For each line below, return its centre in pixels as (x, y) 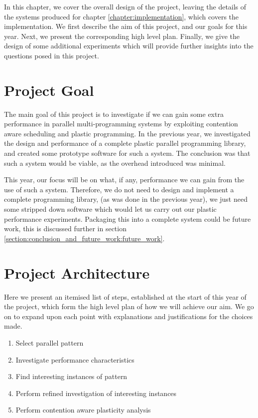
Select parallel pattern (50, 342)
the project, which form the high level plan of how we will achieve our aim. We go (129, 306)
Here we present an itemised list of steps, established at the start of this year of (125, 296)
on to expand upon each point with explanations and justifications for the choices (129, 316)
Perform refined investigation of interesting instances (96, 393)
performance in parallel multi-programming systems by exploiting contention (121, 124)
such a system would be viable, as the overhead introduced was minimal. (115, 163)
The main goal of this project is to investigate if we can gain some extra (114, 114)
